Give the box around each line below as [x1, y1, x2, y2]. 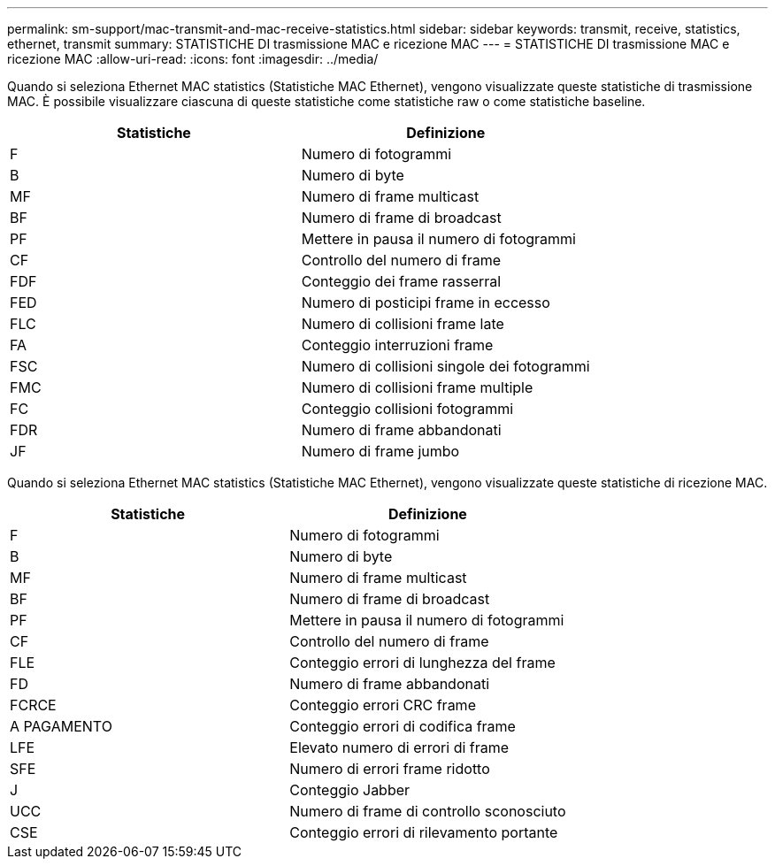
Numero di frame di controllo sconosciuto [289, 802, 566, 820]
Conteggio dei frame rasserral [301, 272, 502, 290]
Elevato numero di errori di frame [289, 739, 510, 756]
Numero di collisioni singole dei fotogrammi [301, 357, 590, 375]
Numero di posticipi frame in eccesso [301, 294, 550, 311]
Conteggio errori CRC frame [289, 696, 476, 714]
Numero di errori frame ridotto [289, 760, 490, 778]
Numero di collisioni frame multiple [301, 379, 533, 396]
